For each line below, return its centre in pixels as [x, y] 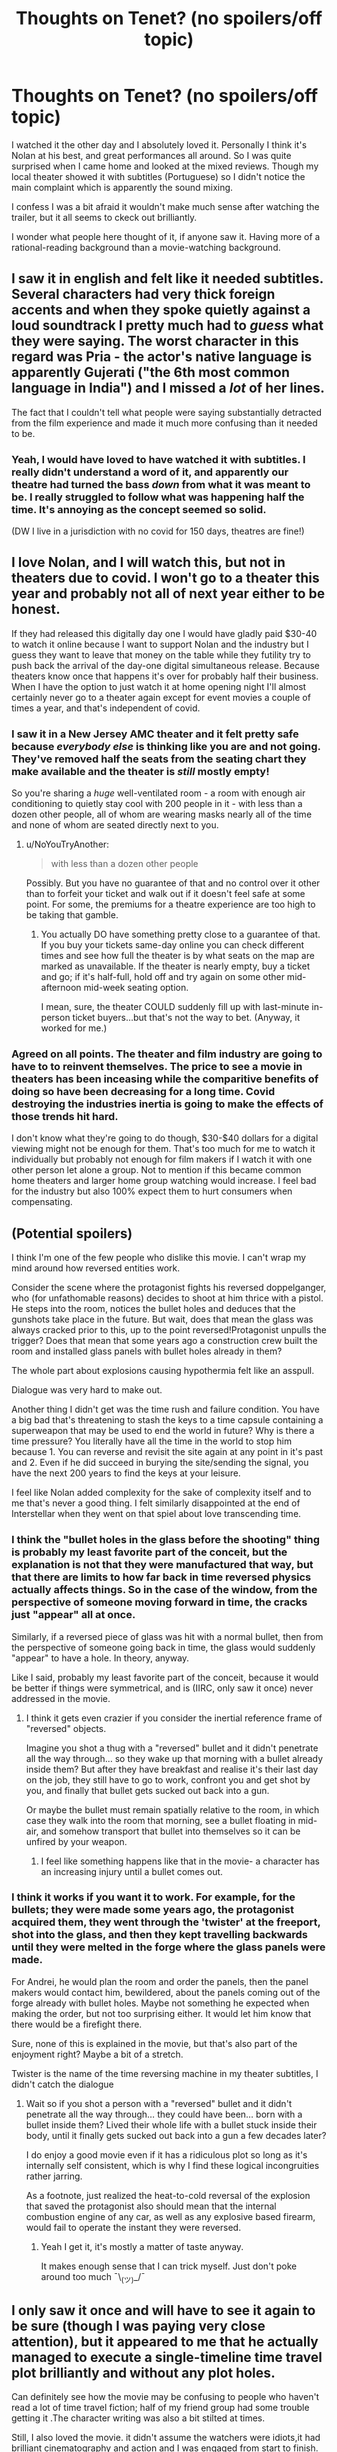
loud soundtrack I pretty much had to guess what [167, 325]
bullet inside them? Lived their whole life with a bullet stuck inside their [171, 2124]
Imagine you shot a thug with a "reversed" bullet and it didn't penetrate [172, 1748]
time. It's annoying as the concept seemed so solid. [139, 509]
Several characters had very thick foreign [143, 294]
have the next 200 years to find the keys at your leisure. [126, 1473]
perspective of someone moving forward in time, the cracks [159, 1602]
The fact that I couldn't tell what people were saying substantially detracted [167, 412]
